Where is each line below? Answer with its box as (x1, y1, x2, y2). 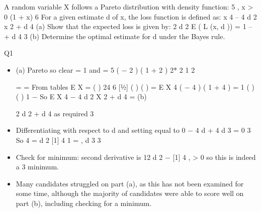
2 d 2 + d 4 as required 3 (16, 108, 94, 118)
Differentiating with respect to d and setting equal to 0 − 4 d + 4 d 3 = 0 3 (16, 125, 251, 135)
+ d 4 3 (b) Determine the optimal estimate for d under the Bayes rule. (4, 31, 225, 41)
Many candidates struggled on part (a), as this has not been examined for (16, 178, 244, 188)
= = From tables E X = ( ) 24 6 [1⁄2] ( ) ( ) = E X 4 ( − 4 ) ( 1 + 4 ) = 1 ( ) (16, 81, 254, 92)
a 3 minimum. (16, 161, 59, 172)
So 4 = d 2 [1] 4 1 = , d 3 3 (16, 134, 101, 145)
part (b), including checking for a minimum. (16, 197, 152, 208)
